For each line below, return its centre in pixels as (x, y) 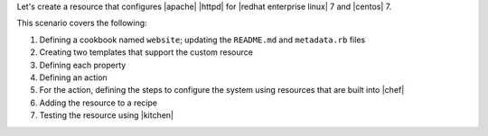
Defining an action (73, 77)
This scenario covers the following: (82, 23)
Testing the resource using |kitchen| (107, 115)
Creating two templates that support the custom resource (146, 52)
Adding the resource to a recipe (99, 103)
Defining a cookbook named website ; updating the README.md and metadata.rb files (202, 40)
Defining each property (83, 65)
